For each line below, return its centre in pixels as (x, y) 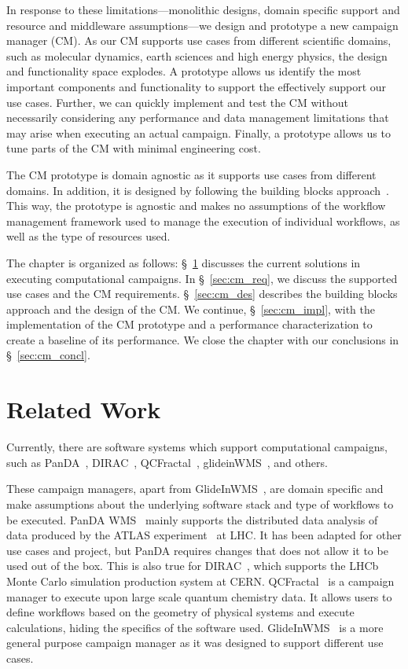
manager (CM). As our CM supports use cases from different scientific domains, (199, 40)
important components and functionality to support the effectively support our (197, 86)
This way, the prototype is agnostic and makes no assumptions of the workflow (196, 206)
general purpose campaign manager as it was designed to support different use (195, 643)
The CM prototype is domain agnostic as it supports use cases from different (191, 174)
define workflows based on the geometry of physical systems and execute (180, 612)
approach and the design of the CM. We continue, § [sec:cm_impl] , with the (191, 309)
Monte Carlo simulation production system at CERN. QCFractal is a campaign (200, 581)
